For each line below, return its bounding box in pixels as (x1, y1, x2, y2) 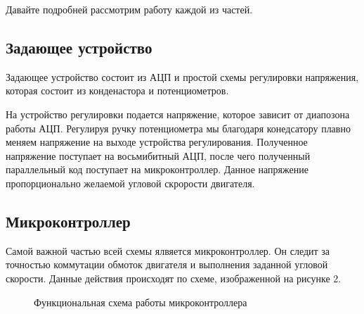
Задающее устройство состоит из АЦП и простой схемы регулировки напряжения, (6, 69, 359, 84)
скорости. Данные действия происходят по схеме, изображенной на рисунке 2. (6, 270, 342, 285)
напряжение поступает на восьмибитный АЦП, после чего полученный (6, 148, 311, 163)
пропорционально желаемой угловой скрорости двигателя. (6, 175, 255, 190)
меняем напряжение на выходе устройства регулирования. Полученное (6, 134, 308, 149)
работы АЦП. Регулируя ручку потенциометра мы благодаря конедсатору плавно (6, 120, 351, 135)
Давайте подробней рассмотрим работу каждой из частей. (6, 2, 253, 16)
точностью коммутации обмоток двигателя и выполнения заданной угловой (6, 257, 328, 272)
